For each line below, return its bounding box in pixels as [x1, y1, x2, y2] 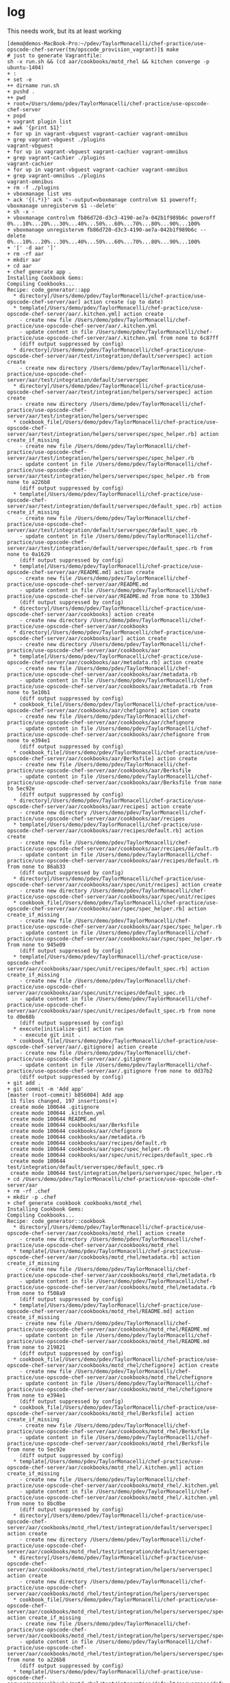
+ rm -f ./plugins [7, 184, 60, 191]
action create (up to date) [83, 298, 164, 306]
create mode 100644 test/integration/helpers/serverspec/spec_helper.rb [10, 1169, 222, 1176]
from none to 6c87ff [159, 334, 219, 341]
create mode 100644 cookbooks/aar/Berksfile [10, 1121, 139, 1128]
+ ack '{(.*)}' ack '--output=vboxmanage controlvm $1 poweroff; [7, 196, 197, 203]
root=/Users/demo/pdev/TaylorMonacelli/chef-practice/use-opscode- [13, 100, 210, 107]
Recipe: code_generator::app [7, 286, 90, 293]
